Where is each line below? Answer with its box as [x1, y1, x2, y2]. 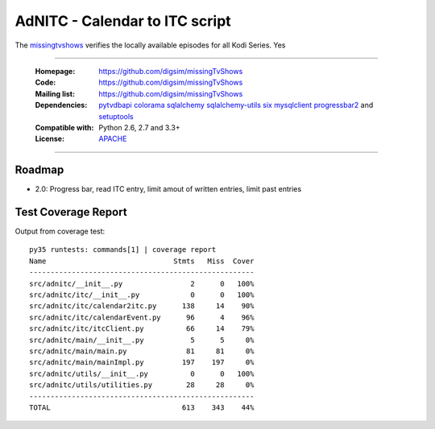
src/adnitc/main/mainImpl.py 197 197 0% [29, 358, 255, 367]
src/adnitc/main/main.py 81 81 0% [29, 347, 255, 356]
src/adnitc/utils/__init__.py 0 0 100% [29, 369, 255, 378]
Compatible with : [35, 122, 94, 132]
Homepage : [35, 66, 76, 76]
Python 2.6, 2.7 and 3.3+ [98, 122, 180, 132]
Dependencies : [35, 101, 88, 110]
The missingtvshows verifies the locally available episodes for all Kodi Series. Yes [14, 40, 286, 50]
